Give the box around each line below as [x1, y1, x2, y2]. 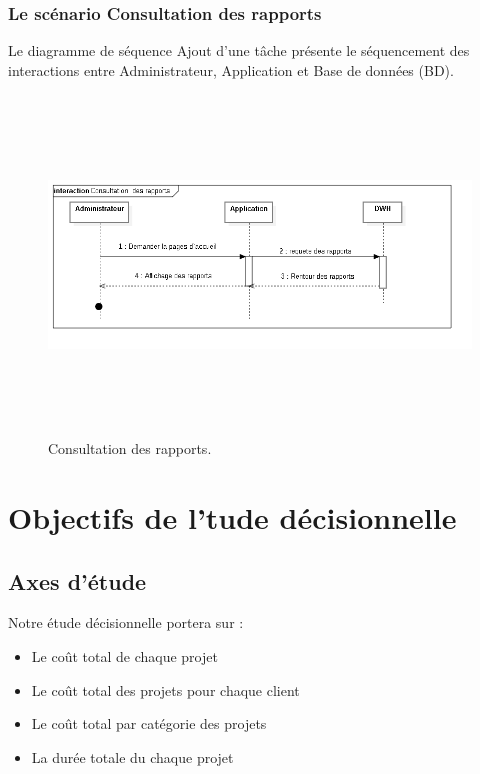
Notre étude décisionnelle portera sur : [8, 612, 244, 633]
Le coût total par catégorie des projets [31, 713, 267, 734]
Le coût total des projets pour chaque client [31, 679, 300, 700]
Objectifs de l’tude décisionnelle [8, 496, 457, 537]
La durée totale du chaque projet [31, 746, 234, 767]
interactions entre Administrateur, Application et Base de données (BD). [8, 59, 454, 80]
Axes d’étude [8, 565, 147, 596]
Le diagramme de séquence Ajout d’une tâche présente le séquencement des [8, 40, 470, 61]
